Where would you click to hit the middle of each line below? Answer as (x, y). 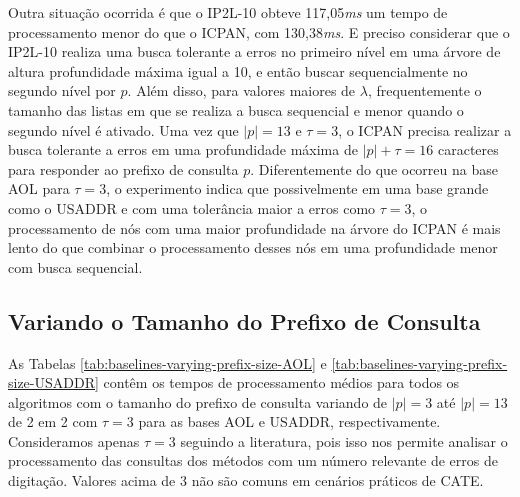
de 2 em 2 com (53, 421)
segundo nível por (62, 90)
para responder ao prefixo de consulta (123, 168)
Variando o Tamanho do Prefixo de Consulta (244, 320)
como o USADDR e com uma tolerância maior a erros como (192, 207)
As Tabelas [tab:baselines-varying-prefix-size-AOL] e (167, 362)
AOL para (39, 188)
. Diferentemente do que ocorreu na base (374, 168)
